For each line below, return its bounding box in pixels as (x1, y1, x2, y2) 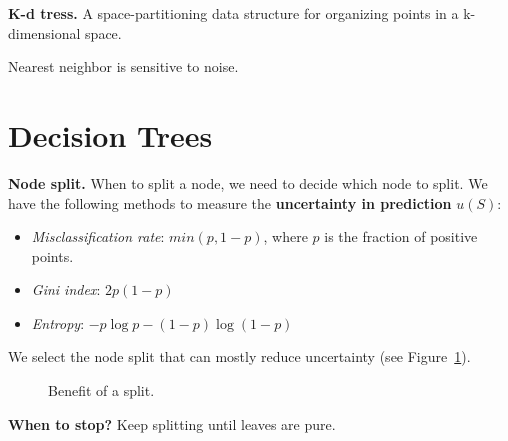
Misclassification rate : (31, 226, 165, 247)
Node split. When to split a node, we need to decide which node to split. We (8, 172, 488, 193)
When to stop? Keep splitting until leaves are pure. (8, 413, 336, 434)
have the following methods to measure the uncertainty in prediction (8, 192, 452, 213)
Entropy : (31, 312, 85, 333)
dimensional (8, 22, 81, 43)
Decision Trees (8, 114, 213, 155)
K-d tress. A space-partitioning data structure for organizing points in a (8, 3, 459, 23)
